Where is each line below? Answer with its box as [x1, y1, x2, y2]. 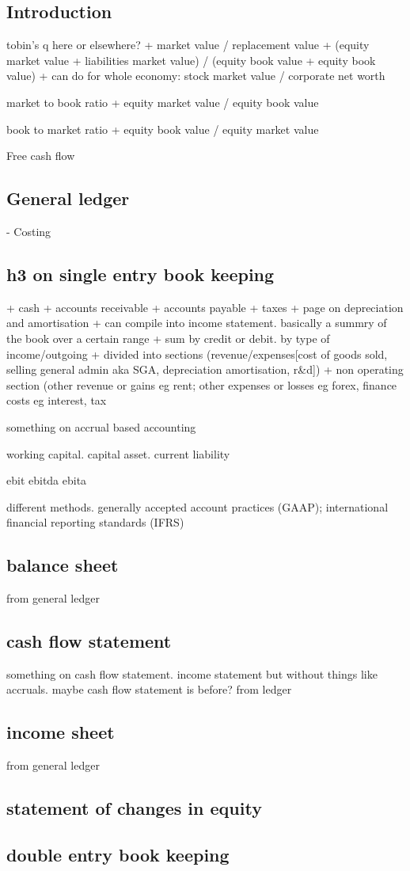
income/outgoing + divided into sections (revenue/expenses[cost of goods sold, [6, 345, 388, 362]
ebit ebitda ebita [6, 472, 87, 489]
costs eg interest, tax [6, 392, 107, 409]
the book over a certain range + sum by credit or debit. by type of [6, 329, 330, 346]
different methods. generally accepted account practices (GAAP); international [6, 498, 389, 515]
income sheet [6, 720, 115, 744]
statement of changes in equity [6, 796, 262, 820]
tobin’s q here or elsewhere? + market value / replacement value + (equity [6, 36, 370, 53]
